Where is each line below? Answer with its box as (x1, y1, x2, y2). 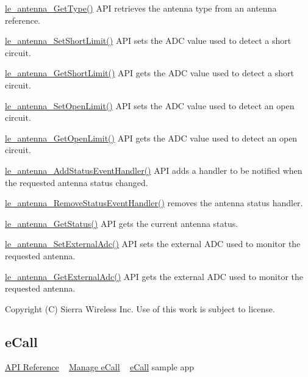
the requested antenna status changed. (5, 176, 148, 188)
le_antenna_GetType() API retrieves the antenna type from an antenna (5, 2, 277, 14)
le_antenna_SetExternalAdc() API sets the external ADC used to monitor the (5, 237, 301, 250)
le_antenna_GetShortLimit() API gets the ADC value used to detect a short (5, 66, 294, 79)
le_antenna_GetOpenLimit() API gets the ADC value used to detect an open (5, 131, 298, 144)
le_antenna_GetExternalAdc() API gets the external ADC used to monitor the (5, 270, 304, 282)
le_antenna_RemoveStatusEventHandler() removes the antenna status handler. (5, 196, 303, 209)
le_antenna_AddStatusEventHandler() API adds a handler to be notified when (5, 163, 303, 176)
